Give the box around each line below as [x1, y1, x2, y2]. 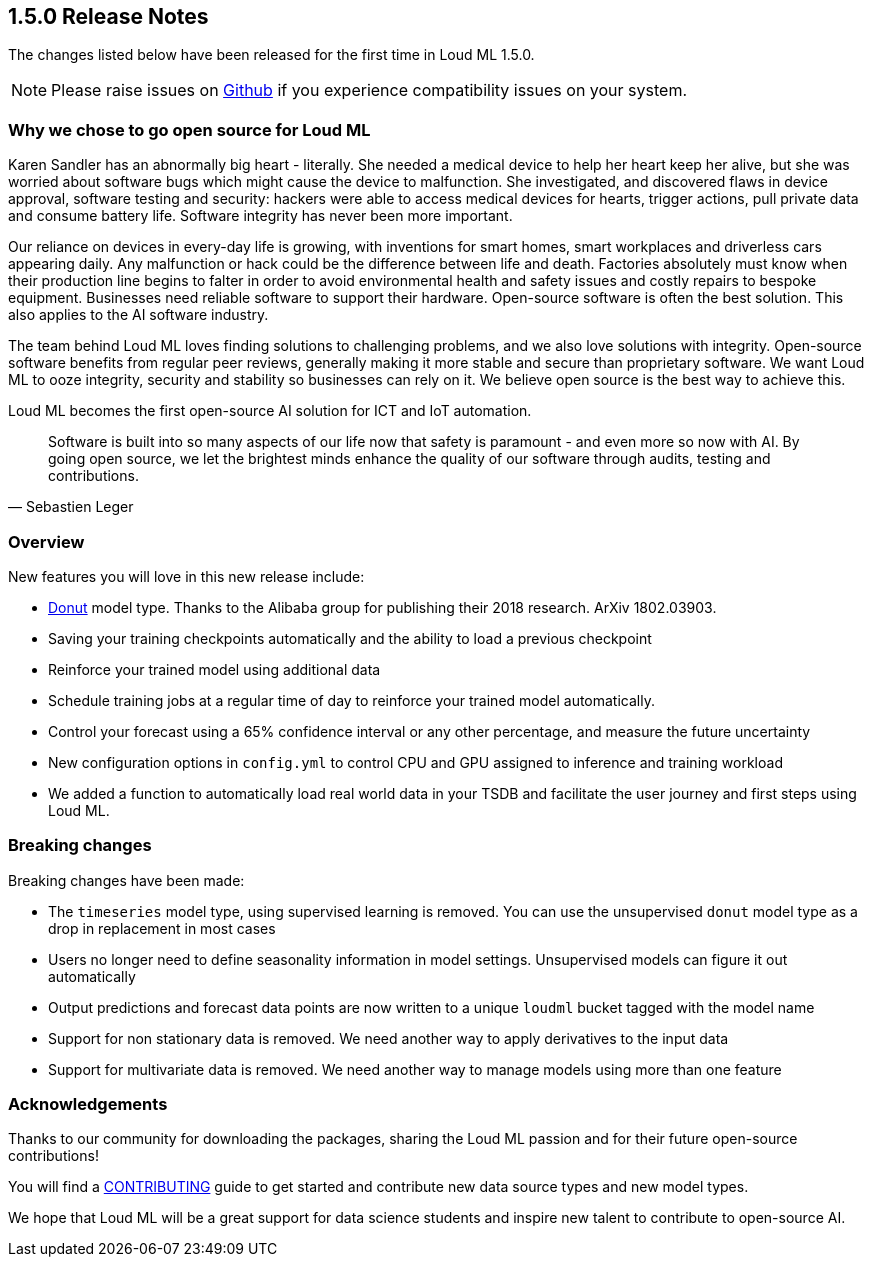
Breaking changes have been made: [8, 871, 245, 889]
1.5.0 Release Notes [8, 4, 209, 29]
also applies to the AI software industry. [8, 306, 269, 324]
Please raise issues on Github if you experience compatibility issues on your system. [51, 80, 688, 101]
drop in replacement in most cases [48, 919, 276, 937]
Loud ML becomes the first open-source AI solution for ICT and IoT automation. [8, 402, 532, 420]
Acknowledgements [8, 1094, 168, 1115]
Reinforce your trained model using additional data [48, 660, 381, 678]
